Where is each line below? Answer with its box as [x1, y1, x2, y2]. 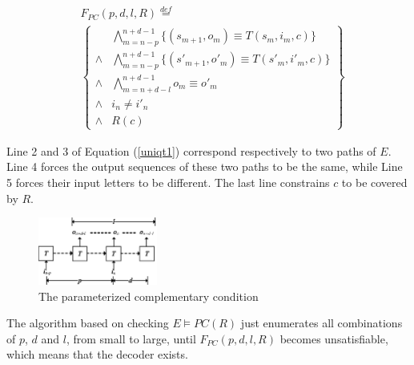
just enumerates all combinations [240, 314, 403, 331]
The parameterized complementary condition [38, 287, 259, 304]
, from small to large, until [66, 330, 196, 347]
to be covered [341, 174, 408, 191]
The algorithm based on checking [6, 314, 169, 331]
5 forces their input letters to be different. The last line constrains [6, 174, 330, 191]
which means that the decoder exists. [6, 346, 188, 363]
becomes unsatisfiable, [279, 330, 388, 347]
